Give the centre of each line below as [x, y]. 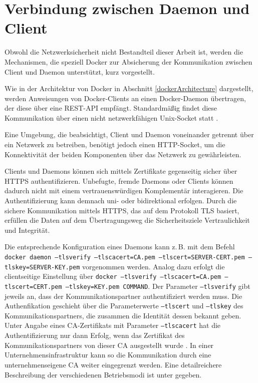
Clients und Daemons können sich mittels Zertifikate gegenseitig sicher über [121, 171]
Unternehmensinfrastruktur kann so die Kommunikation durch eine [108, 355]
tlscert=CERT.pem [33, 287]
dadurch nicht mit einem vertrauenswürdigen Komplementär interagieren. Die [124, 190]
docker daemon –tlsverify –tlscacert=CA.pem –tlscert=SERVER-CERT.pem [125, 257]
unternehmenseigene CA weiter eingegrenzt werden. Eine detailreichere [113, 364]
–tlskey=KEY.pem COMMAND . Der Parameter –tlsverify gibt [158, 286]
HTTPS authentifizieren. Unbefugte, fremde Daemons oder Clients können [119, 180]
